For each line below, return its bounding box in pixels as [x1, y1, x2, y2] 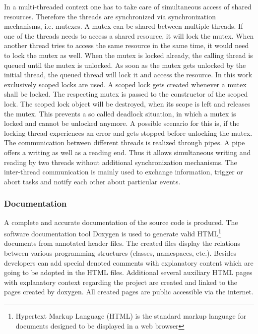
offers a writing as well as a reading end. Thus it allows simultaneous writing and [4, 147, 251, 157]
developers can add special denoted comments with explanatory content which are [4, 257, 254, 268]
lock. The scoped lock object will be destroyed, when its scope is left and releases [4, 98, 251, 109]
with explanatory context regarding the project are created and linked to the [4, 277, 238, 287]
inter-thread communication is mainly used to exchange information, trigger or [4, 167, 243, 177]
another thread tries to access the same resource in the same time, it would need [4, 40, 249, 51]
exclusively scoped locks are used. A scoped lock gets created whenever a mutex [4, 79, 247, 89]
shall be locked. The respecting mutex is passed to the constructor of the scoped [4, 89, 248, 99]
